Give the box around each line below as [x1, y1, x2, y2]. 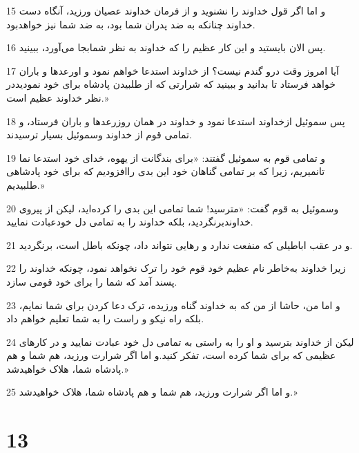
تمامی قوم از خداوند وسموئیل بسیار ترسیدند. [6, 127, 192, 142]
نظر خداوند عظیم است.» [6, 90, 109, 104]
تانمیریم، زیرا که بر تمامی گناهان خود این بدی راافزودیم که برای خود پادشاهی [6, 164, 325, 178]
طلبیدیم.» [6, 177, 45, 192]
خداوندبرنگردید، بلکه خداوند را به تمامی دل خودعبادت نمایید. [6, 214, 253, 229]
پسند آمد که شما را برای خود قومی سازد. [6, 274, 177, 288]
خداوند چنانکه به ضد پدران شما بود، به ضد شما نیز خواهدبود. [6, 17, 255, 31]
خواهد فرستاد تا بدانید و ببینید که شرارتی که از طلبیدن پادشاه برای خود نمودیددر [6, 77, 336, 91]
